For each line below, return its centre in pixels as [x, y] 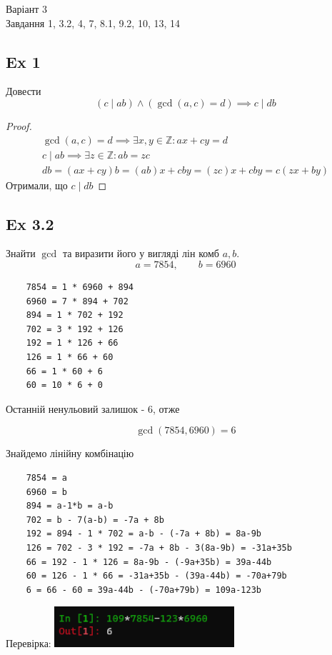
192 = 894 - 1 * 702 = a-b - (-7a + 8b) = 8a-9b [144, 534]
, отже [166, 408]
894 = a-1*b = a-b [70, 506]
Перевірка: [29, 642]
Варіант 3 [26, 9]
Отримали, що [37, 185]
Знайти [21, 253]
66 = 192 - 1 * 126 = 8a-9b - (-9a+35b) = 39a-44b [149, 562]
